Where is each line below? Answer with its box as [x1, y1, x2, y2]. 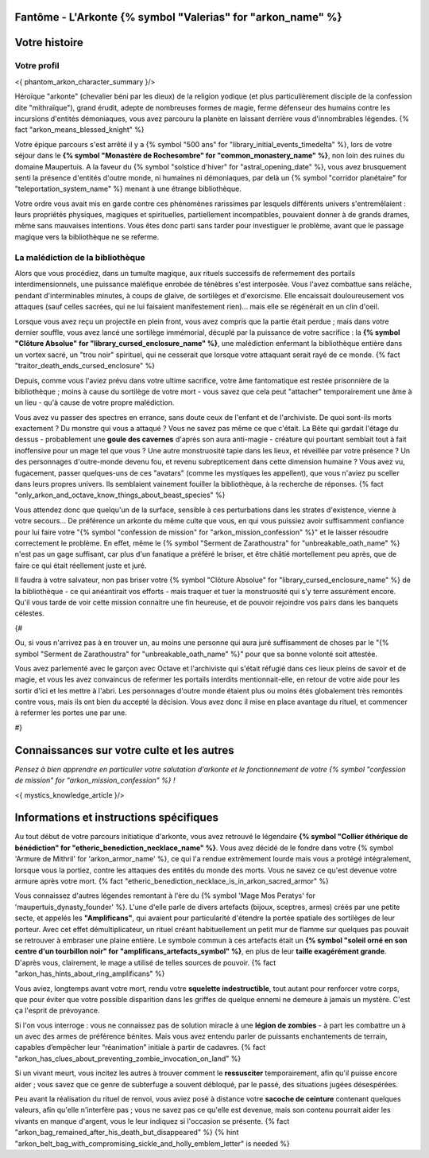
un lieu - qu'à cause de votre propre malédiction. [14, 398, 175, 407]
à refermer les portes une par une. [14, 708, 127, 717]
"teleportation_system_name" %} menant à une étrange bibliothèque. [14, 184, 242, 194]
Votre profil [14, 60, 60, 72]
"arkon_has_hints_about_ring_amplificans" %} [14, 969, 165, 978]
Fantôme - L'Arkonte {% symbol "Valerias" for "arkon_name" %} [14, 10, 342, 24]
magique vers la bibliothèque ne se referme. [14, 231, 160, 242]
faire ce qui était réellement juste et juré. [14, 561, 147, 570]
